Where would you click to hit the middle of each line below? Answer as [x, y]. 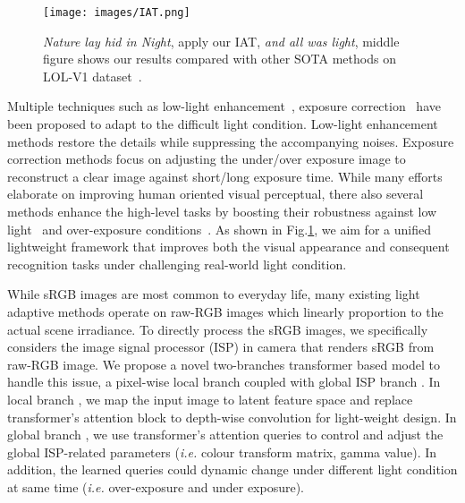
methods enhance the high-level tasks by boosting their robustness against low [222, 211]
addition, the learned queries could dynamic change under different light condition [232, 469]
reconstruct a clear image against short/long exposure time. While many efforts [225, 176]
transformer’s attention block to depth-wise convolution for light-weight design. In [232, 417]
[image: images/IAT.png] [117, 13]
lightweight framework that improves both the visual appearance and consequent [228, 247]
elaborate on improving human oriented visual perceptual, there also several [216, 194]
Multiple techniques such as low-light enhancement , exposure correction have [224, 106]
